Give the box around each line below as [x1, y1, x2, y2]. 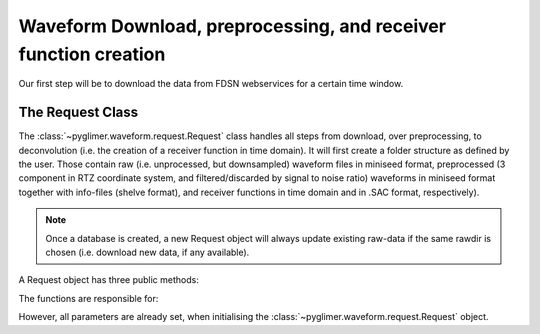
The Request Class [18, 104, 139, 121]
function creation [18, 43, 166, 65]
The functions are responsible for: [18, 292, 159, 304]
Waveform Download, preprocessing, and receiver [18, 15, 447, 37]
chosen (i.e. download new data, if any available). [45, 246, 250, 258]
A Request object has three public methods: [18, 274, 199, 286]
